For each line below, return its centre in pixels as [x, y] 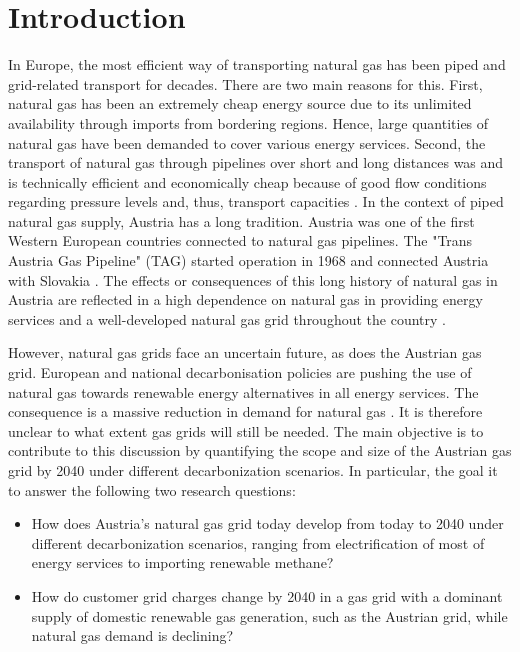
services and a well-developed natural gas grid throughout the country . [227, 318]
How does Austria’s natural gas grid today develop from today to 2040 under [267, 523]
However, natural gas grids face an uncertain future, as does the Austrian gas [245, 352]
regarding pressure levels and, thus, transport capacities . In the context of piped [256, 201]
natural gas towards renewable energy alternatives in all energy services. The [243, 391]
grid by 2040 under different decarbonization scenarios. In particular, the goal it [253, 470]
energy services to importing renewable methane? [182, 562]
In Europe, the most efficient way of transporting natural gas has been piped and [257, 64]
